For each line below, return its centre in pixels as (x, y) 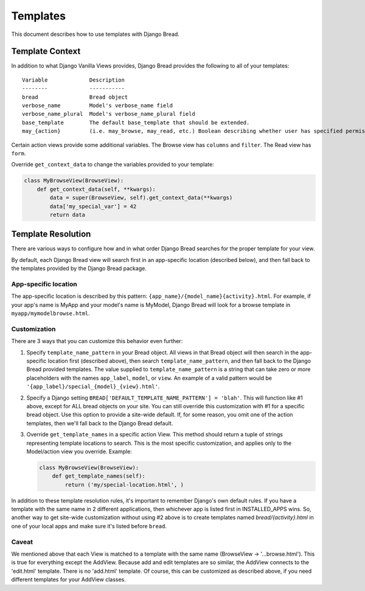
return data (67, 214)
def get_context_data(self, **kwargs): (96, 189)
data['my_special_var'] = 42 (93, 206)
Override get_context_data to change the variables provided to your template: (113, 165)
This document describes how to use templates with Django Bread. (95, 34)
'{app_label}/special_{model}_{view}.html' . (93, 386)
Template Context (46, 51)
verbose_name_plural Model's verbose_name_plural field (109, 114)
